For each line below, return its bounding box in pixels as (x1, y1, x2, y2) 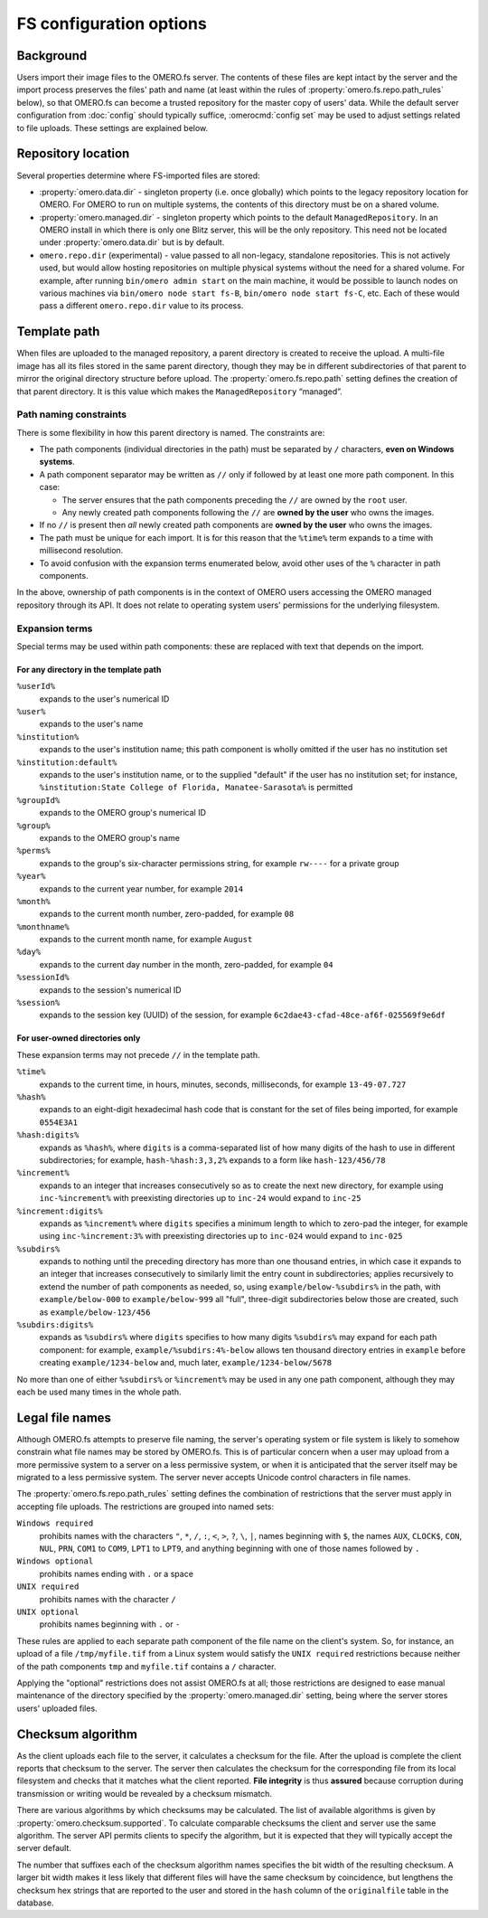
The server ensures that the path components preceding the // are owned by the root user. (61, 494, 408, 505)
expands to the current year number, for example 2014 (39, 883, 244, 894)
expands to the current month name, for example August (39, 934, 253, 945)
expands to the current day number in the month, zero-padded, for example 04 (39, 959, 333, 969)
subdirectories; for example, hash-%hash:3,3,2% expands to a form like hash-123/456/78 (39, 1154, 386, 1166)
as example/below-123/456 (39, 1307, 151, 1318)
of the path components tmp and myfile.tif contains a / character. (16, 1660, 277, 1672)
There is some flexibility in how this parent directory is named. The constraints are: (16, 427, 325, 438)
